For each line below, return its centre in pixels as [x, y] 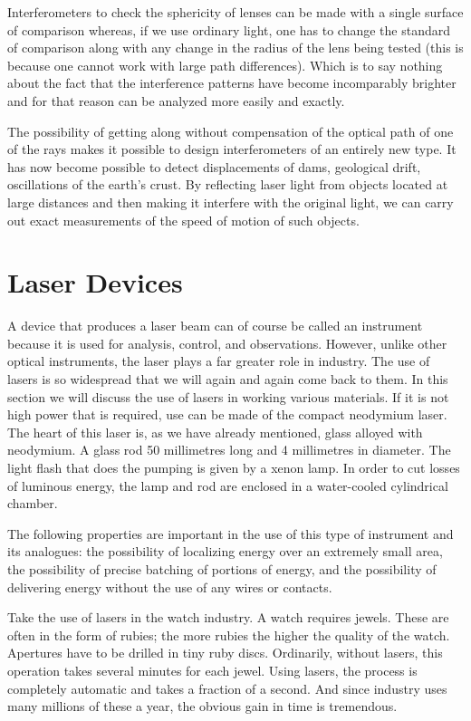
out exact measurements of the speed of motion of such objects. [183, 220]
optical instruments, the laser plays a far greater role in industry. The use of [219, 361]
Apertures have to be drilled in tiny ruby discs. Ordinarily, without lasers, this [225, 653]
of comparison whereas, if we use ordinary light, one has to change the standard [229, 29]
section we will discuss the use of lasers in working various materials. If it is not [228, 396]
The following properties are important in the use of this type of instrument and [231, 533]
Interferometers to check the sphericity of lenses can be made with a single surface [235, 12]
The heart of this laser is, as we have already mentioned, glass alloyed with [215, 432]
